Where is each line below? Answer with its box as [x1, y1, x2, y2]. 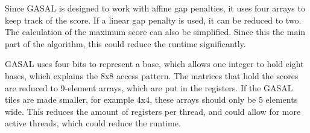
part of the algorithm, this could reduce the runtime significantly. [5, 37, 246, 50]
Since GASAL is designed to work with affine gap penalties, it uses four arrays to [5, 2, 305, 14]
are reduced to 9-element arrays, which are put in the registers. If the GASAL [5, 81, 293, 94]
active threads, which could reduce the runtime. [5, 117, 181, 129]
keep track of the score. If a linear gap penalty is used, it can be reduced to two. [5, 13, 302, 26]
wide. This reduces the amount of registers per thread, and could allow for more [5, 105, 301, 117]
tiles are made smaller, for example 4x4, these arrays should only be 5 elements [5, 93, 298, 106]
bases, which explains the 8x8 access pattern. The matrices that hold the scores [5, 69, 299, 82]
